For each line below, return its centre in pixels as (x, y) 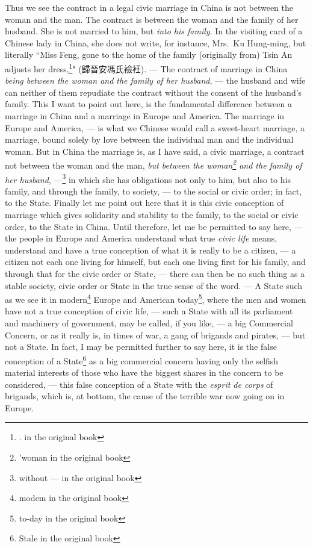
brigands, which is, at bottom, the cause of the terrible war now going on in (145, 396)
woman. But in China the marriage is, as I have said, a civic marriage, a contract (155, 151)
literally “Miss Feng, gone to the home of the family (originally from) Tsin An (149, 54)
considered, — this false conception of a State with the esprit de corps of (139, 384)
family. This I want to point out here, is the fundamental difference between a (148, 104)
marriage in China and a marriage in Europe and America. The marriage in (145, 116)
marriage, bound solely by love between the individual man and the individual (149, 139)
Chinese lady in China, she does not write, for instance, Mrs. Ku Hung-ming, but (156, 42)
